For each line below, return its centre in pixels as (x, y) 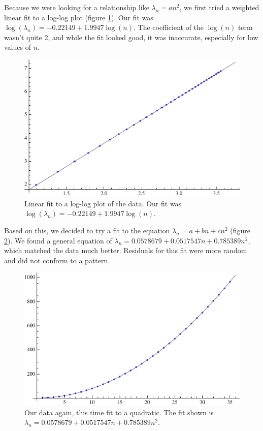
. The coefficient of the (169, 27)
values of (18, 47)
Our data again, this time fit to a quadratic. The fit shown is (119, 412)
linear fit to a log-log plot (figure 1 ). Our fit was (79, 17)
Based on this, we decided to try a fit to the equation (87, 230)
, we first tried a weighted (219, 7)
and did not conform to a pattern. (57, 260)
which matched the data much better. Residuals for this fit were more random (126, 250)
